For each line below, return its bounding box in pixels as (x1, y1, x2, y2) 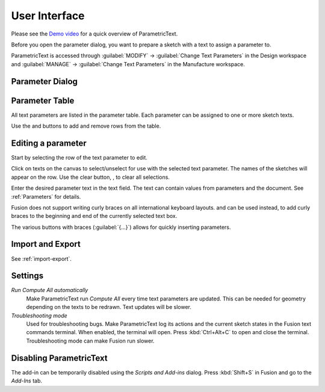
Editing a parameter (11, 138, 87, 148)
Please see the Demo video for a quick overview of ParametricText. (11, 30, 178, 37)
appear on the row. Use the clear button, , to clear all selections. (11, 173, 170, 181)
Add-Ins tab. (11, 377, 42, 385)
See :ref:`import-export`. (11, 255, 72, 262)
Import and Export (11, 239, 81, 249)
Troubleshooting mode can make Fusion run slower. (26, 337, 155, 344)
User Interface (11, 9, 85, 22)
